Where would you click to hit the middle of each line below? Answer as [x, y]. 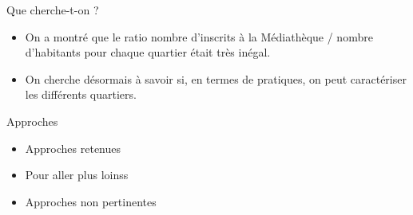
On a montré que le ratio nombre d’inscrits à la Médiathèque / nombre [199, 36]
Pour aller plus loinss [77, 175]
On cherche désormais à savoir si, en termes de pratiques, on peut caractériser [216, 78]
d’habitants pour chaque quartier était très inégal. [148, 52]
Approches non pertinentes [91, 201]
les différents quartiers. [81, 94]
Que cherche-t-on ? [53, 10]
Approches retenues [73, 148]
